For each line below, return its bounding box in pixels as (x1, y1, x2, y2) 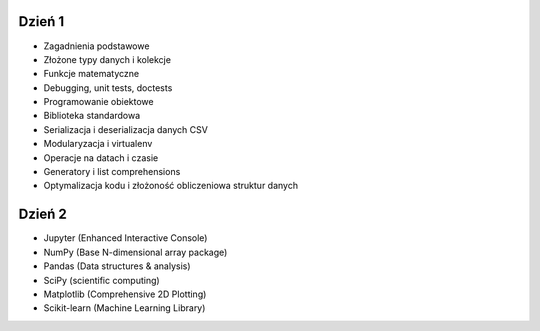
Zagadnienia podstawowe (43, 40, 150, 52)
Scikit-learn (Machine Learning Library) (43, 302, 206, 314)
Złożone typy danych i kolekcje (43, 53, 172, 65)
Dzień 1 (18, 13, 65, 30)
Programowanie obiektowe (43, 96, 154, 108)
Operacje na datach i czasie (43, 151, 159, 164)
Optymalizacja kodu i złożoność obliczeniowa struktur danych (43, 180, 299, 192)
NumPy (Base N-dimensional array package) (43, 246, 228, 258)
